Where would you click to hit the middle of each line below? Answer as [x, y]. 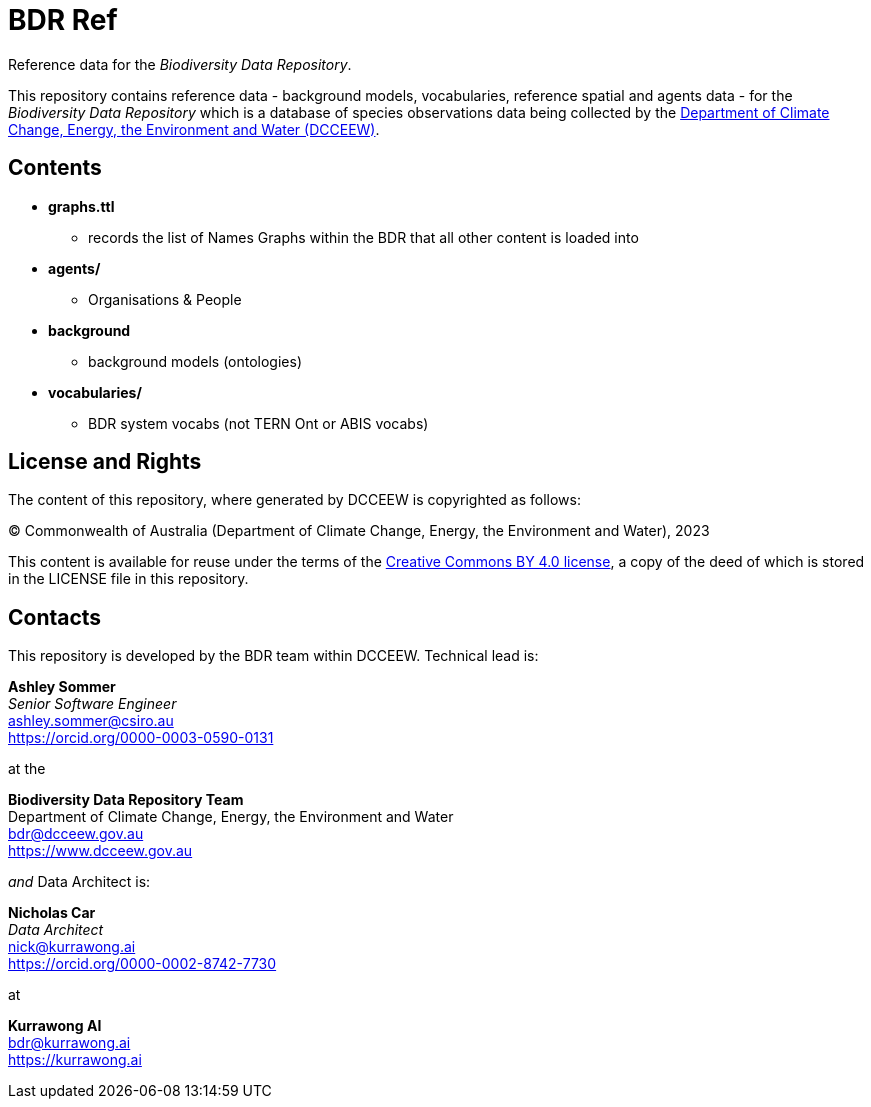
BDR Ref [63, 20]
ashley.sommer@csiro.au [91, 721]
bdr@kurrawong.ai [69, 1043]
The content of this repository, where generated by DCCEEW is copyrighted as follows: [294, 500]
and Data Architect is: [79, 882]
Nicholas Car [52, 913]
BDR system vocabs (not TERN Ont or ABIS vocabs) [258, 423]
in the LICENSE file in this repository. [128, 579]
